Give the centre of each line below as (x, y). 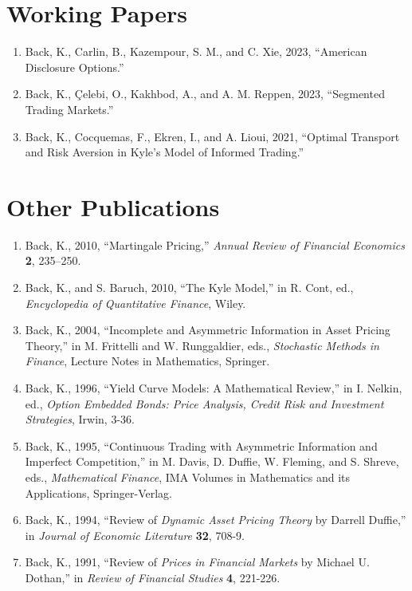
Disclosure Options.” (75, 67)
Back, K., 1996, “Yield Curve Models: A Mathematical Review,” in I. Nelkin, (214, 387)
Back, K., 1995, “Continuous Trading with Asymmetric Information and (201, 445)
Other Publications (113, 206)
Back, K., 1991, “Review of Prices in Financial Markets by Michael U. (197, 562)
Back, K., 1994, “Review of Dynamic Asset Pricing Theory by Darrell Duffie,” (216, 520)
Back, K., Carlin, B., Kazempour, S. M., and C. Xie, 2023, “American (196, 51)
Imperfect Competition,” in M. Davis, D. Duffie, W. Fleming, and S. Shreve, (212, 461)
